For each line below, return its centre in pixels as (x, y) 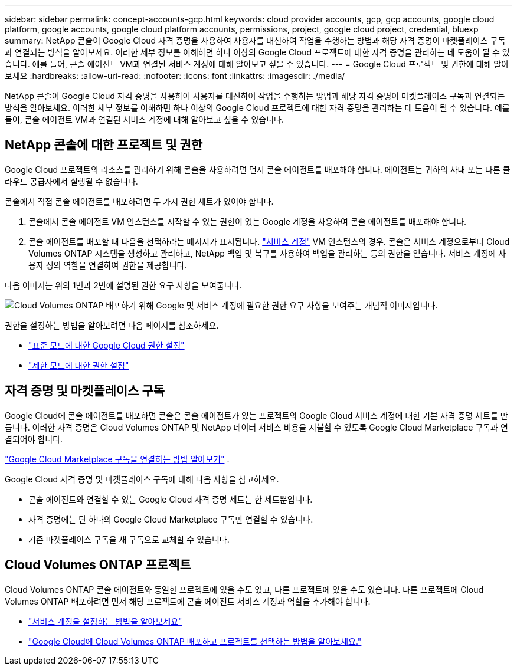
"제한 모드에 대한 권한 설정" (79, 365)
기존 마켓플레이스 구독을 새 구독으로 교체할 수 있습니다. (129, 539)
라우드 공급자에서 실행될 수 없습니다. (71, 181)
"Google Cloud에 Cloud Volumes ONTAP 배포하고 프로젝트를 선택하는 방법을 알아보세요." (195, 641)
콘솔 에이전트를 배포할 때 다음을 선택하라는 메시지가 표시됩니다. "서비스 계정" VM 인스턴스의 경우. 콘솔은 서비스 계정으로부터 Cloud (269, 241)
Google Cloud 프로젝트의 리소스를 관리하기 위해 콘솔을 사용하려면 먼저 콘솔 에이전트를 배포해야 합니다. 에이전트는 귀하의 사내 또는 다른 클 (258, 169)
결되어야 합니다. (34, 439)
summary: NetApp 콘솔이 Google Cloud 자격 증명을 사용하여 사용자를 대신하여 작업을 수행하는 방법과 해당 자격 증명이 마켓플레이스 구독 (255, 40)
